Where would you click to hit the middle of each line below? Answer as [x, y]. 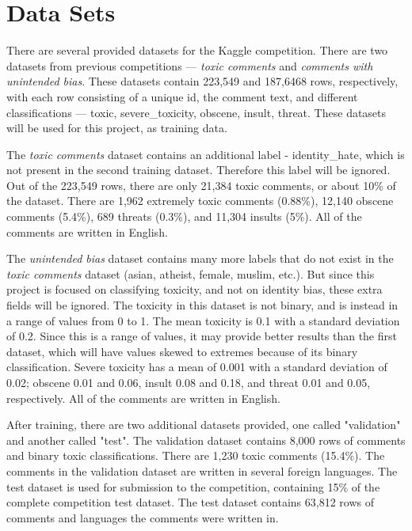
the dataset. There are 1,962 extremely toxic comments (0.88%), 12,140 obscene [200, 201]
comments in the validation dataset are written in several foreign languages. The [202, 470]
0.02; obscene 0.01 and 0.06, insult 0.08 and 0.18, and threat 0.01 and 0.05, [189, 382]
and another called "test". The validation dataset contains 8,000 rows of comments [206, 440]
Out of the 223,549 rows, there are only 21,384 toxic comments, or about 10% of [201, 185]
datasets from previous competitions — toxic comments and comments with [190, 65]
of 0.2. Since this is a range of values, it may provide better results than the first [202, 336]
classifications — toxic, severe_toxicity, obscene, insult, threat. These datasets [196, 112]
